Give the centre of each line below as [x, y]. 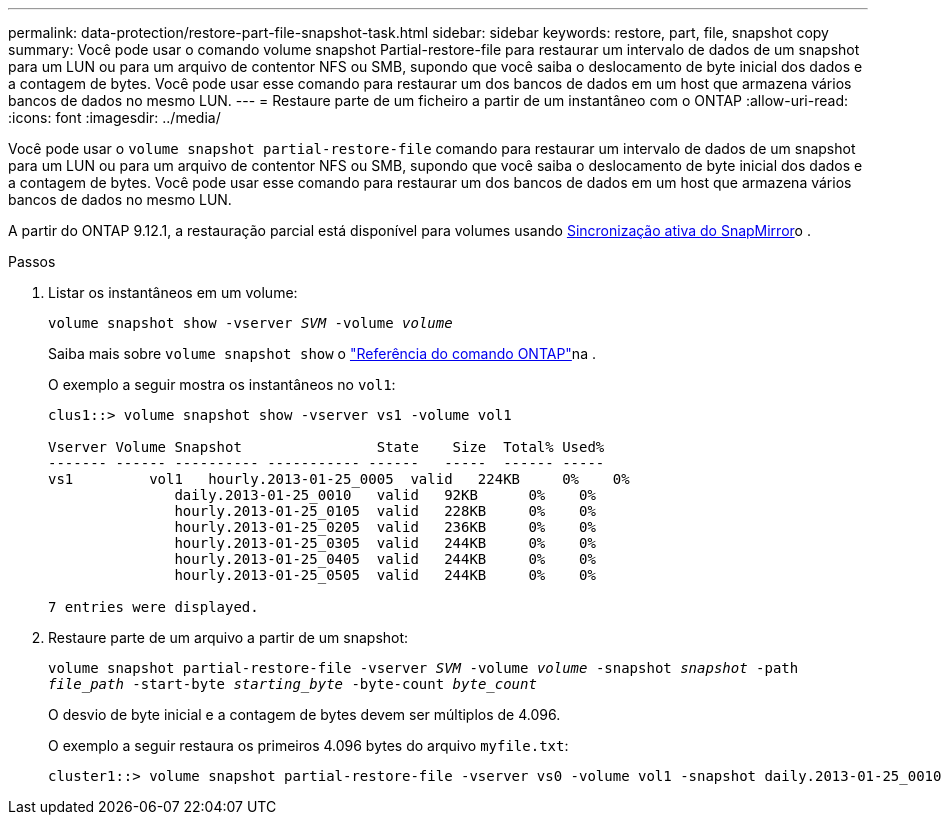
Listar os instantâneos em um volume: [173, 292]
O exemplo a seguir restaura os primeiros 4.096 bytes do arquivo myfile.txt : [308, 745]
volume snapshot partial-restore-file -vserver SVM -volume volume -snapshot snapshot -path [423, 668]
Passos [32, 261]
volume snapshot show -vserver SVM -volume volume [250, 323]
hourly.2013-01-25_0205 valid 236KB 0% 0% [385, 527]
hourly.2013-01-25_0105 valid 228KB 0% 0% [385, 511]
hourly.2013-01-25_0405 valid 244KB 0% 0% [385, 559]
